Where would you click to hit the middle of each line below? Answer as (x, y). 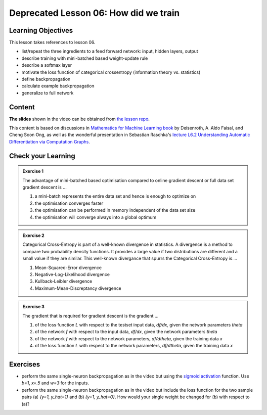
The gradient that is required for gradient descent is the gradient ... (90, 316)
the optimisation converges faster (69, 203)
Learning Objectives (41, 30)
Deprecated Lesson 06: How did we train (94, 13)
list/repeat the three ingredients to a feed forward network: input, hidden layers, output (110, 51)
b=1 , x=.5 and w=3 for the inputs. (55, 383)
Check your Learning (42, 156)
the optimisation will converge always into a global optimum (96, 217)
